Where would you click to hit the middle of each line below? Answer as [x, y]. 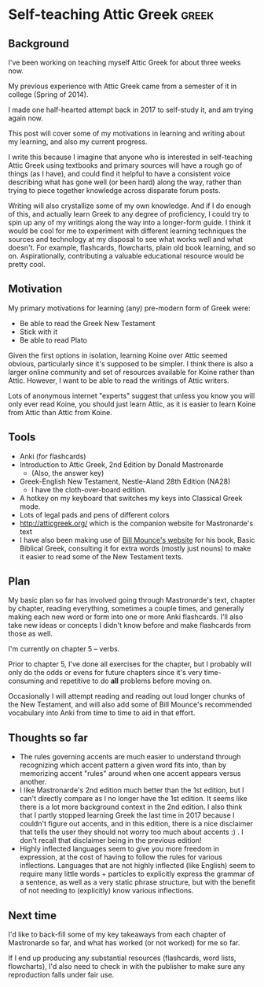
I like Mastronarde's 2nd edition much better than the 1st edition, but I [132, 790]
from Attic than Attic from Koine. [60, 412]
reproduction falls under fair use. [61, 975]
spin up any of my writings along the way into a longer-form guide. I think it [130, 223]
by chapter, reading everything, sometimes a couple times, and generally [126, 609]
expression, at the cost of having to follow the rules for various [121, 857]
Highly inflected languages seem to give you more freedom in [119, 849]
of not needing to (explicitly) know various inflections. [106, 891]
